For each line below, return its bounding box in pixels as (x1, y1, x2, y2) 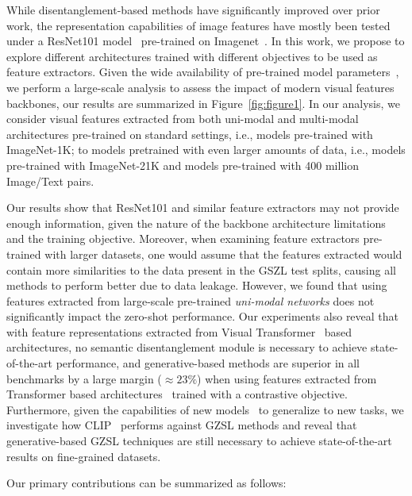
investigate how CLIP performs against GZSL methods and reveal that (6, 417, 357, 433)
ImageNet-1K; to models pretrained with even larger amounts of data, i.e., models (6, 141, 406, 158)
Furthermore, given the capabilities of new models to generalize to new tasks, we (6, 401, 404, 417)
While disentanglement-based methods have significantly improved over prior (6, 2, 380, 17)
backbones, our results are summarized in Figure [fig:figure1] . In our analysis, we (6, 94, 401, 111)
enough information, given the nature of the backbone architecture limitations (6, 214, 386, 231)
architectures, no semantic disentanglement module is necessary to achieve (6, 339, 368, 356)
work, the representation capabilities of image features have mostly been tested (6, 17, 391, 33)
